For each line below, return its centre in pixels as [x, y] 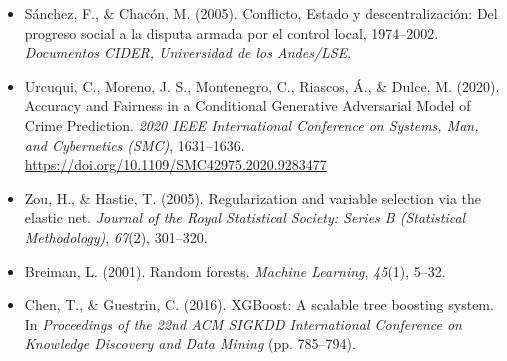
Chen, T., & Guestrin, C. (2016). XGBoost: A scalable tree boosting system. [259, 304]
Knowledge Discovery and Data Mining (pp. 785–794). [190, 343]
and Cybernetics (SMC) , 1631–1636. [134, 144]
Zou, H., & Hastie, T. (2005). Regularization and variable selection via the [252, 197]
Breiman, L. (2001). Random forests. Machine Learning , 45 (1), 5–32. [235, 270]
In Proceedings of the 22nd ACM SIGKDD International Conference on [243, 323]
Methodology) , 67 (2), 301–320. [116, 236]
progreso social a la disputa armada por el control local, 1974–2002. [231, 32]
